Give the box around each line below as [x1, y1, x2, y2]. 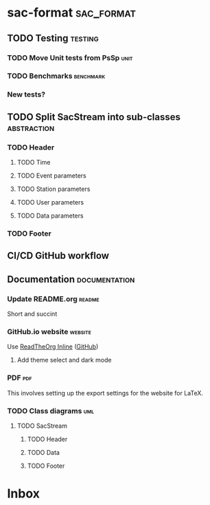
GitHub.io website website [7, 327, 91, 336]
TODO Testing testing [7, 32, 99, 44]
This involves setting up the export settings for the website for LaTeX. [7, 389, 204, 397]
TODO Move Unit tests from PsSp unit [7, 53, 133, 63]
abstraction [7, 122, 55, 134]
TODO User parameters [16, 198, 84, 207]
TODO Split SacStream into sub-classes [7, 111, 180, 123]
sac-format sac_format [7, 5, 136, 21]
